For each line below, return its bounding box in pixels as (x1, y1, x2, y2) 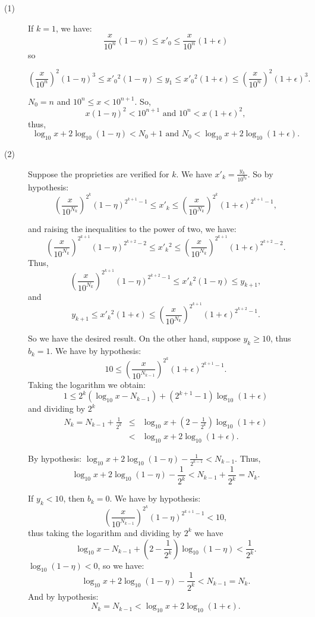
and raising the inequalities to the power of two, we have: (28, 223, 237, 235)
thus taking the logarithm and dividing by (28, 526, 182, 538)
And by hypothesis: (28, 590, 99, 602)
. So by (247, 167, 273, 180)
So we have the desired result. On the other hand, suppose (28, 332, 241, 344)
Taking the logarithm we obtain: (28, 378, 146, 390)
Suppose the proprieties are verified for (28, 167, 169, 180)
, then (63, 492, 85, 505)
